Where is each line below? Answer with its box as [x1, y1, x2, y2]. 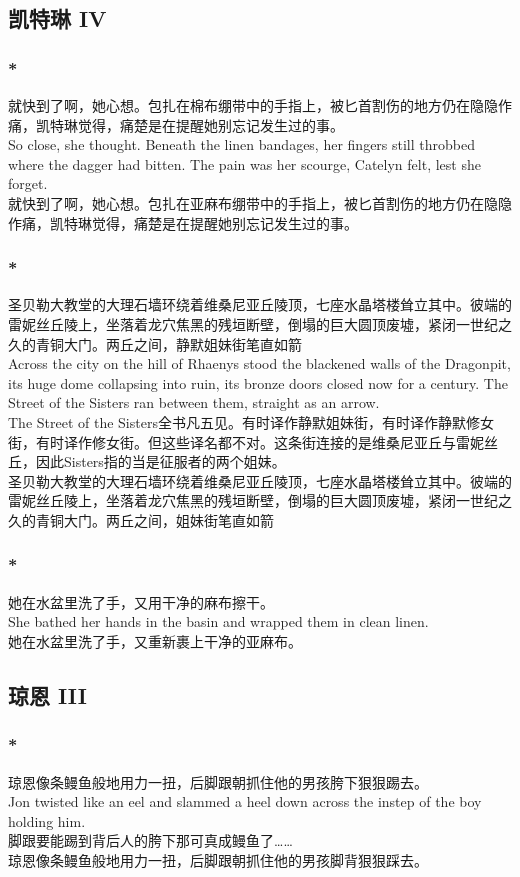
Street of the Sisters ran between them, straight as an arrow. [8, 392, 380, 413]
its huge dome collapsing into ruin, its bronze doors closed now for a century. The [8, 372, 508, 393]
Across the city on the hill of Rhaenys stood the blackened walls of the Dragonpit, [8, 353, 511, 374]
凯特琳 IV [8, 3, 107, 34]
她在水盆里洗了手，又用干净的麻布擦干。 [8, 591, 274, 612]
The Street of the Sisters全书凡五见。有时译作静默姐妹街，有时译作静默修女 [8, 411, 494, 432]
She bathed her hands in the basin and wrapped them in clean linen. [8, 611, 429, 632]
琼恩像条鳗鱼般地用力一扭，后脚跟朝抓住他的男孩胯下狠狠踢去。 [8, 771, 428, 792]
